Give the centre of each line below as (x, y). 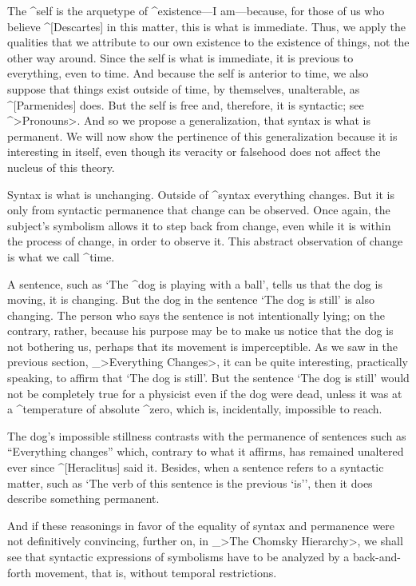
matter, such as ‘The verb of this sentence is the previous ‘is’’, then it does (190, 482)
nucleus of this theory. (61, 167)
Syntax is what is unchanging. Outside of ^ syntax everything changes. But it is (201, 194)
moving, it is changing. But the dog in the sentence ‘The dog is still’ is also (191, 299)
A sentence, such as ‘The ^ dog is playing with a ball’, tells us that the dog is (195, 283)
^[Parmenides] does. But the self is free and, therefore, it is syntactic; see (186, 104)
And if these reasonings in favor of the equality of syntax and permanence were (201, 525)
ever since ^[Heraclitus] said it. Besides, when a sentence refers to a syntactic (196, 467)
